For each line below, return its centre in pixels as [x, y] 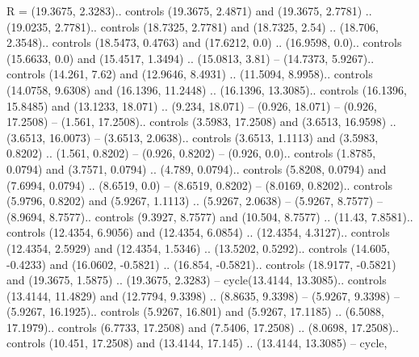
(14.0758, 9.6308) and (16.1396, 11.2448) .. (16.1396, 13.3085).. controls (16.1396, [207, 89]
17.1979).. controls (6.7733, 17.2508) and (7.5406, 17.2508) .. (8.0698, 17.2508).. [203, 327]
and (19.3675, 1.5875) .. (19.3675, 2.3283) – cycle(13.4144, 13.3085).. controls [197, 280]
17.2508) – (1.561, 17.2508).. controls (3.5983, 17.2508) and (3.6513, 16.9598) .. [201, 122]
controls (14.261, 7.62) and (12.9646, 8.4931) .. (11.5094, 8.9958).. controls [190, 74]
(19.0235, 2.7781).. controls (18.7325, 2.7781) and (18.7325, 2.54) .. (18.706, [193, 26]
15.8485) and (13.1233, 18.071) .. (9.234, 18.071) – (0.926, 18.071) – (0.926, [192, 105]
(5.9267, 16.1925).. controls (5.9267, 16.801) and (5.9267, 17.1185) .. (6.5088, [195, 311]
